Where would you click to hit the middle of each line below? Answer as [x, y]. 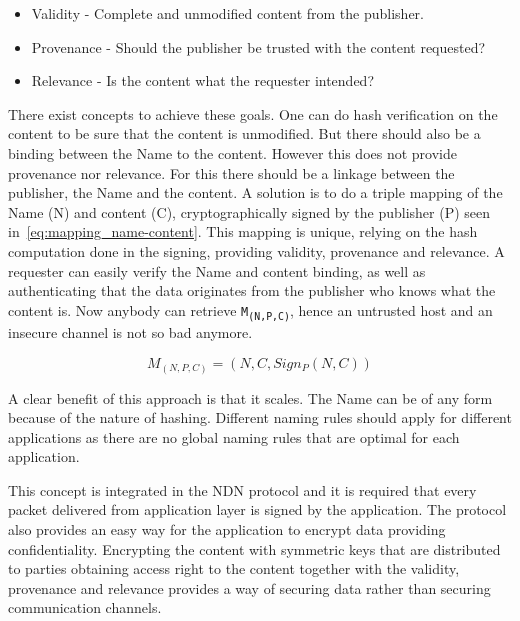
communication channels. [85, 607]
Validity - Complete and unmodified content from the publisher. [227, 13]
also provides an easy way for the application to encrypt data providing [227, 529]
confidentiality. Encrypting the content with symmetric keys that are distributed [254, 548]
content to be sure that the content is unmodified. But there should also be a [244, 133]
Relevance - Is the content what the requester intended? [202, 80]
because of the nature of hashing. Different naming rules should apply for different [260, 417]
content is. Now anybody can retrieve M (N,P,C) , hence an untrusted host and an [250, 310]
